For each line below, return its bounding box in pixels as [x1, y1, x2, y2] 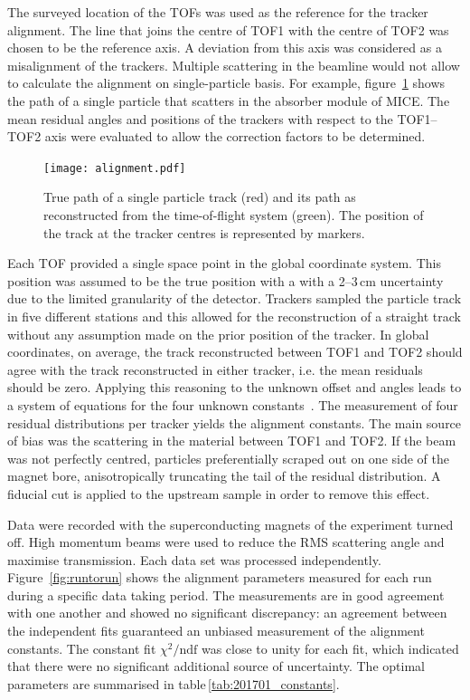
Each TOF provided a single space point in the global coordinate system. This [7, 254, 441, 273]
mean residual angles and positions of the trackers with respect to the [7, 109, 393, 128]
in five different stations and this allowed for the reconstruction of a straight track [7, 306, 461, 325]
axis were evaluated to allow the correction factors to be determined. [44, 127, 426, 146]
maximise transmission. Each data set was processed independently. [7, 550, 381, 569]
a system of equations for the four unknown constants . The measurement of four [7, 395, 458, 414]
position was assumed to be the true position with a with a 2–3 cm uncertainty [7, 271, 444, 290]
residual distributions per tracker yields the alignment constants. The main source [7, 413, 462, 432]
